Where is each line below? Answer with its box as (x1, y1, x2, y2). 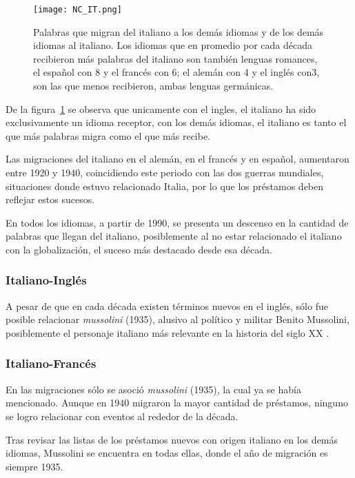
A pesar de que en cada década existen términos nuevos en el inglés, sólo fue (6, 298, 328, 313)
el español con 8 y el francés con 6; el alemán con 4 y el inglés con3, (33, 65, 320, 79)
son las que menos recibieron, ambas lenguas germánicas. (33, 79, 274, 93)
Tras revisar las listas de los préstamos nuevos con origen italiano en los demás (6, 432, 338, 446)
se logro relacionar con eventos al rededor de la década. (6, 408, 239, 423)
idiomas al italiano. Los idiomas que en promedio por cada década (33, 38, 312, 52)
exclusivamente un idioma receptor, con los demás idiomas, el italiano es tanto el (6, 115, 347, 129)
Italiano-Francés (6, 355, 97, 372)
